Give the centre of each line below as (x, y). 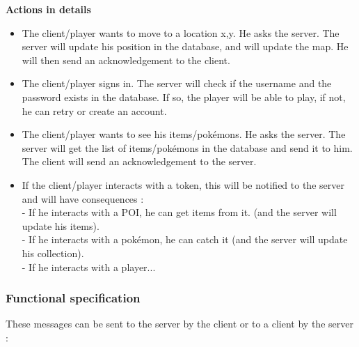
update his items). (61, 225)
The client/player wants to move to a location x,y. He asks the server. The (181, 32)
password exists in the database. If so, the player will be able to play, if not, (184, 97)
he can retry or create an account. (94, 110)
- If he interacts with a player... (89, 267)
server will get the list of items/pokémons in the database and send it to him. (187, 147)
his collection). (53, 253)
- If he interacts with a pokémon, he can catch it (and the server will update (185, 239)
